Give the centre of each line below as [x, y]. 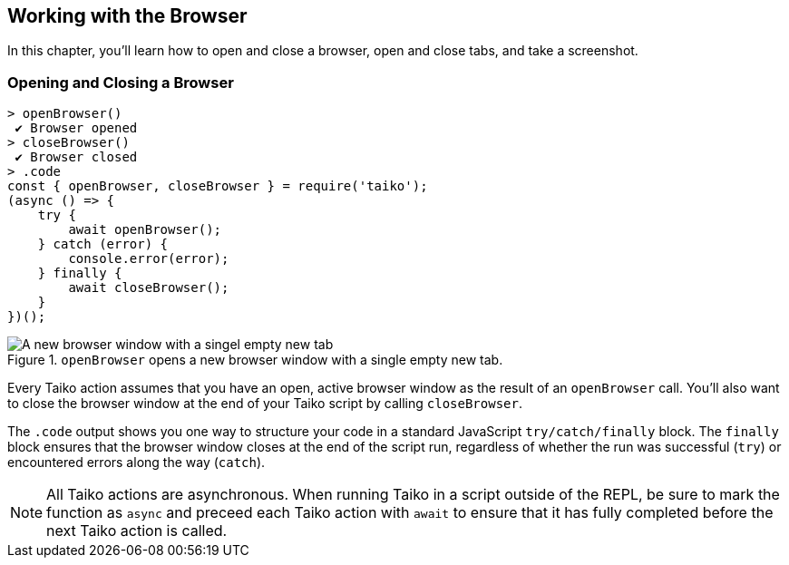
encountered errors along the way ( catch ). [136, 463]
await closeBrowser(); [149, 288]
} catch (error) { [103, 244]
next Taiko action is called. [137, 531]
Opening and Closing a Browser [121, 82]
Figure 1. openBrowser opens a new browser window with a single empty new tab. [255, 360]
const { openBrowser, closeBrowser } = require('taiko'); [218, 186]
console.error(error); [149, 259]
